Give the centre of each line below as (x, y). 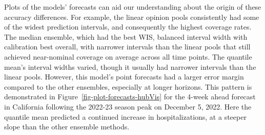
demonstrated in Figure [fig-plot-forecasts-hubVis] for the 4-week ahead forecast (130, 97)
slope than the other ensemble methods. (67, 127)
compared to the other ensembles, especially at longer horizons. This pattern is (128, 86)
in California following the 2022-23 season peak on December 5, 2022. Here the (128, 106)
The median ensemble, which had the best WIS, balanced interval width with (126, 36)
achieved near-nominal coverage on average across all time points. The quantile (128, 56)
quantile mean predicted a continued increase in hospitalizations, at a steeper (125, 116)
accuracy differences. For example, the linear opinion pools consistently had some (132, 17)
